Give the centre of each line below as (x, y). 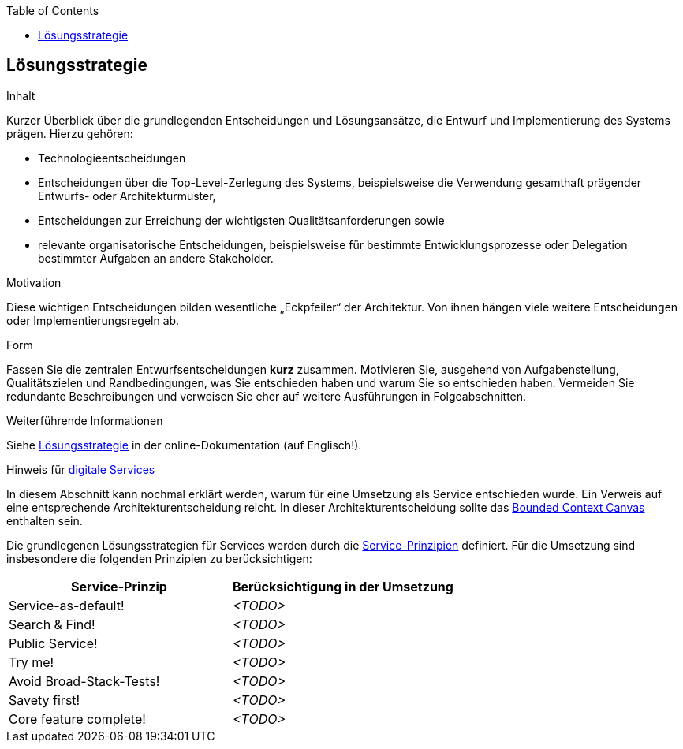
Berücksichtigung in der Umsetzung (343, 586)
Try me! (32, 662)
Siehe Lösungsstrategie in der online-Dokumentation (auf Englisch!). (184, 445)
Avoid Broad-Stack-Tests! (84, 681)
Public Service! (53, 643)
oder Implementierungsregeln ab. (93, 320)
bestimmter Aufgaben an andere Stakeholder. (156, 258)
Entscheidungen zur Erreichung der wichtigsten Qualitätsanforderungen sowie (241, 220)
